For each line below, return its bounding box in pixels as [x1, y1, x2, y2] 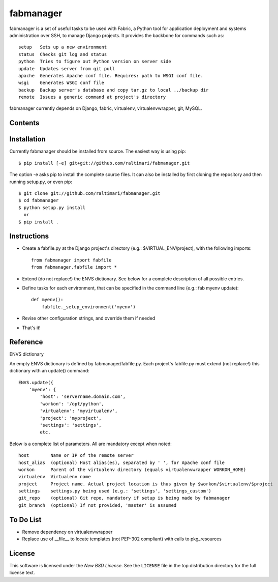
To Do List [9, 515, 42, 524]
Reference [9, 338, 43, 346]
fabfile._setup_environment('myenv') [41, 304, 136, 310]
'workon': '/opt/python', [40, 401, 104, 406]
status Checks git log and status [18, 51, 107, 57]
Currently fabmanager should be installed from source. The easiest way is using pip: [9, 148, 187, 155]
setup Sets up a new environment [18, 44, 107, 50]
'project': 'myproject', [40, 415, 102, 421]
